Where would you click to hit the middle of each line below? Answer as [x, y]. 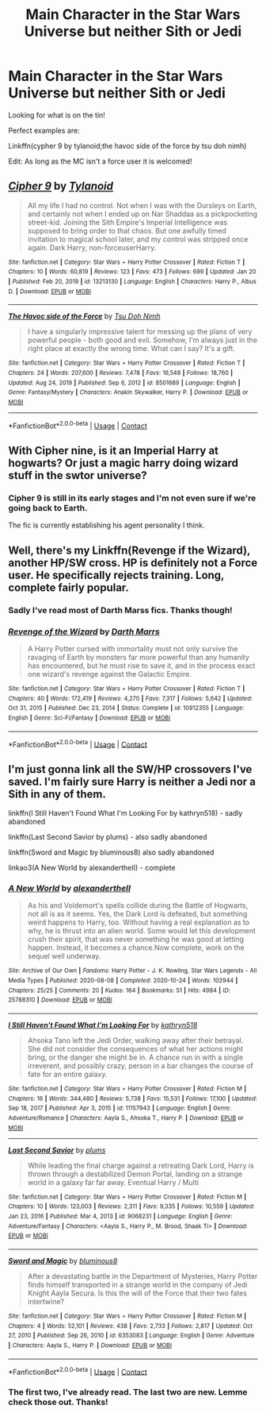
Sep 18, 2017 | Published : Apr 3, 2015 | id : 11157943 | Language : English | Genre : [120, 1108]
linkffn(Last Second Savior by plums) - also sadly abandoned [108, 837]
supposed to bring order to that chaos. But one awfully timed [127, 230]
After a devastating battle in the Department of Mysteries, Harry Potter [142, 1276]
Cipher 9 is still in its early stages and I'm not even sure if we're [132, 498]
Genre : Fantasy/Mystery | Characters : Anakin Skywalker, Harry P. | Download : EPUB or [128, 392]
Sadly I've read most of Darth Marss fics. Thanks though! [120, 610]
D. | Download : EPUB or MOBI [49, 291]
